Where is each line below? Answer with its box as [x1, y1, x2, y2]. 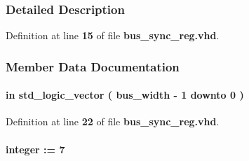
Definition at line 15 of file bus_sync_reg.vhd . [6, 28, 220, 43]
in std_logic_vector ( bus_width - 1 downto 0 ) [6, 87, 244, 102]
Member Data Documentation [6, 57, 180, 75]
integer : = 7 [6, 141, 65, 156]
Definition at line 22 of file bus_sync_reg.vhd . [6, 114, 220, 129]
